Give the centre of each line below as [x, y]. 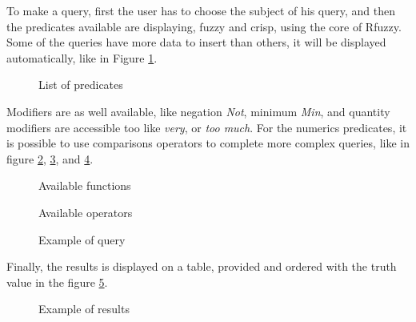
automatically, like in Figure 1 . [82, 57]
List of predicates [81, 85]
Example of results [84, 309]
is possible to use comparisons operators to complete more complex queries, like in [208, 143]
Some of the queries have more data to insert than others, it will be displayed [196, 42]
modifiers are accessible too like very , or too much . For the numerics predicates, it [207, 127]
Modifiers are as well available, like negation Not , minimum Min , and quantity [198, 111]
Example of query [82, 239]
